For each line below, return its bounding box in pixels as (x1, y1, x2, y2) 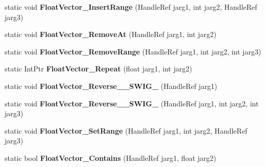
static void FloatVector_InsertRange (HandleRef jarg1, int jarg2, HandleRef (5, 2, 257, 12)
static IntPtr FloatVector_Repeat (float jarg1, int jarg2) (5, 63, 192, 74)
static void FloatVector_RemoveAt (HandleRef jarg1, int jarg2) (5, 29, 217, 40)
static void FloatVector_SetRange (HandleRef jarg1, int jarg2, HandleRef (5, 125, 248, 136)
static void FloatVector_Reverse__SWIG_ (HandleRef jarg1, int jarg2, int (5, 98, 259, 108)
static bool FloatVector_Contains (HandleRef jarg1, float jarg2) (5, 152, 216, 163)
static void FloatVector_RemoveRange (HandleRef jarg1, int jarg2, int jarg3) (5, 46, 261, 57)
